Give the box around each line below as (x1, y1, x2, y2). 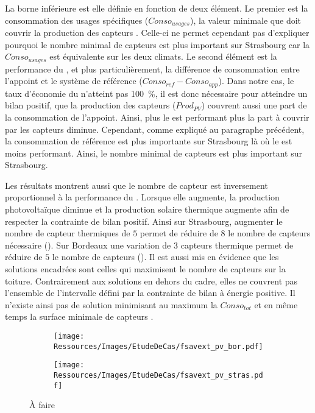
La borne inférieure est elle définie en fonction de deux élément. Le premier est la (5, 2, 308, 14)
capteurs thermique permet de (180, 238, 294, 251)
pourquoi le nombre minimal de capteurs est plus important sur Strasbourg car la (5, 38, 310, 51)
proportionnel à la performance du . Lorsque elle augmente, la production (5, 191, 280, 203)
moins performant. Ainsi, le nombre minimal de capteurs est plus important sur (5, 146, 302, 159)
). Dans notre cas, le (218, 74, 294, 87)
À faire (29, 398, 55, 411)
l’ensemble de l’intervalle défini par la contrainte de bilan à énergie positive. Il (5, 286, 296, 299)
